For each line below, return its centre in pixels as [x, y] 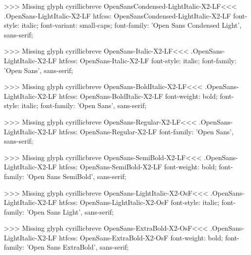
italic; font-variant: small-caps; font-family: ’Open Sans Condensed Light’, [132, 25]
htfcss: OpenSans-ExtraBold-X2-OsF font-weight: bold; [141, 237]
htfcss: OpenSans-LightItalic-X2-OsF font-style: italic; [139, 202]
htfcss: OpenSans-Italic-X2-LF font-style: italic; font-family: [148, 60]
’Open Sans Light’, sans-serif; [70, 211]
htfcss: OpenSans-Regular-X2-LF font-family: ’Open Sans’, [146, 131]
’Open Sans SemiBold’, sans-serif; [76, 176]
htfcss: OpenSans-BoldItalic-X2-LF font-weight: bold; [138, 96]
